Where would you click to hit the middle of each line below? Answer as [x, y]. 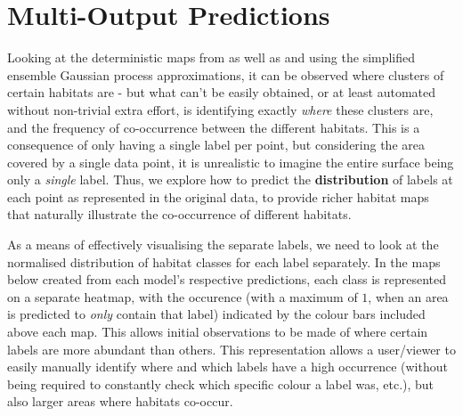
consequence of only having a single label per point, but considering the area [216, 145]
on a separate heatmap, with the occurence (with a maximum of [183, 296]
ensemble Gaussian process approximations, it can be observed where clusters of [226, 74]
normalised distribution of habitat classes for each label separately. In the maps [224, 261]
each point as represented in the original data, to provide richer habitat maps [218, 196]
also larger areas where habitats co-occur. [120, 401]
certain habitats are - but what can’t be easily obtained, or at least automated [222, 92]
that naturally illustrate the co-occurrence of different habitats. [179, 214]
